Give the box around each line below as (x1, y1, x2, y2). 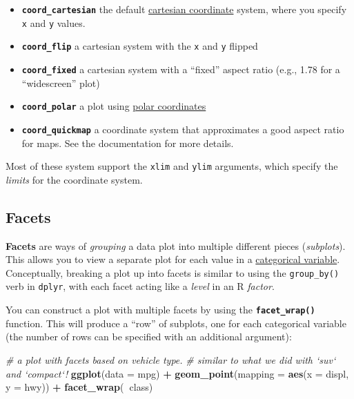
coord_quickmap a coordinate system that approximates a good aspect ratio (21, 121, 344, 136)
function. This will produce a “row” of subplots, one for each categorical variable (6, 315, 346, 330)
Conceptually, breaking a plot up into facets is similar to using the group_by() (6, 265, 340, 280)
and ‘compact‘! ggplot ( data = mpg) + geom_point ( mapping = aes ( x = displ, (6, 366, 349, 380)
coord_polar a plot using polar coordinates (21, 99, 206, 113)
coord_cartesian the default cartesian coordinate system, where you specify (21, 2, 347, 16)
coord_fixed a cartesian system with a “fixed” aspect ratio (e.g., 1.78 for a (21, 61, 340, 76)
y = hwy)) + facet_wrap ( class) (6, 380, 153, 394)
